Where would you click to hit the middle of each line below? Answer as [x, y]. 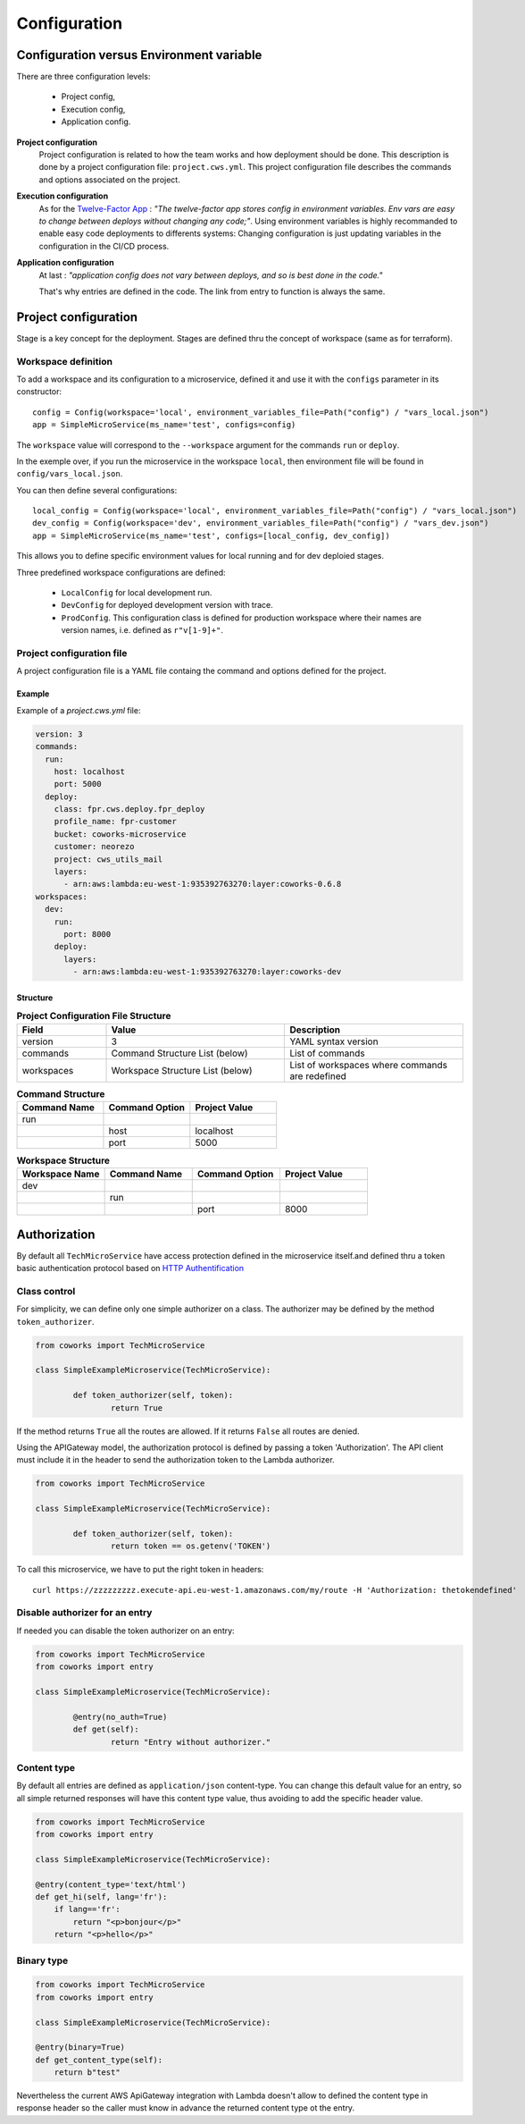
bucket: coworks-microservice [120, 834]
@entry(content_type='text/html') [111, 1884]
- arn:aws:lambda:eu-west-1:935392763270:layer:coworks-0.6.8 [203, 884]
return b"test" [87, 2073]
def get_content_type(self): [99, 2060]
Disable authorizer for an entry [84, 1613]
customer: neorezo [94, 847]
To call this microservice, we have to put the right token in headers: [140, 1570]
